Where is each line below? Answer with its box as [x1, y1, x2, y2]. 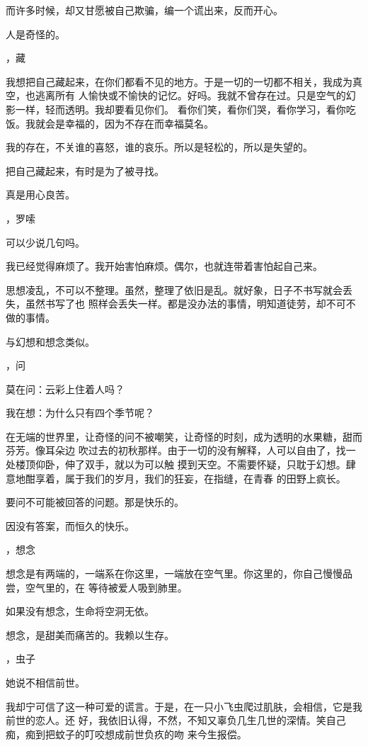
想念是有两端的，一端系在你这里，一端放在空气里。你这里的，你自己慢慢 [6, 566, 343, 581]
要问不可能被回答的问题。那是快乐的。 [6, 494, 184, 509]
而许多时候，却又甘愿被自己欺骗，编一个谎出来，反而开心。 [6, 3, 283, 17]
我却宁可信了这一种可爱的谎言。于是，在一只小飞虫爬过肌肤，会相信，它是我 [6, 699, 362, 713]
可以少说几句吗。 [6, 234, 85, 249]
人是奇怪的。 [6, 26, 65, 41]
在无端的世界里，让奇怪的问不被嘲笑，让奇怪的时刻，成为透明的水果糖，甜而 [6, 429, 362, 443]
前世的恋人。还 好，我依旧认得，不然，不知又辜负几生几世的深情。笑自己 [6, 713, 346, 728]
